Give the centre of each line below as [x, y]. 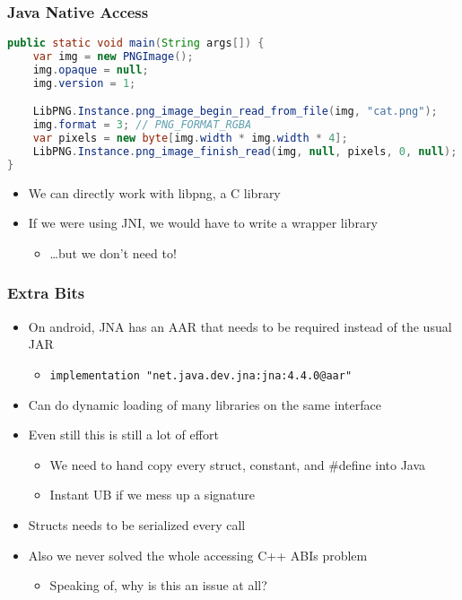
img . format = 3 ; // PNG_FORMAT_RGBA [142, 125]
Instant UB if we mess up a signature [152, 495]
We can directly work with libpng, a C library [154, 192]
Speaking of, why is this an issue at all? [158, 585]
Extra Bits [46, 293]
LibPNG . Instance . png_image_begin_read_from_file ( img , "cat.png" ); [235, 112]
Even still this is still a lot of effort [123, 435]
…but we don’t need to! [113, 252]
